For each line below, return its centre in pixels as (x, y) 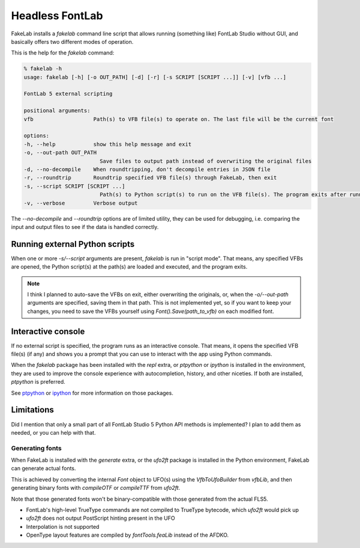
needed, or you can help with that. (53, 432)
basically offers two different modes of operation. (72, 41)
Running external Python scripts (73, 244)
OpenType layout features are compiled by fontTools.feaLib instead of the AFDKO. (127, 535)
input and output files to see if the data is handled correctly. (85, 227)
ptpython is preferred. (38, 382)
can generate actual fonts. (43, 468)
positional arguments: (57, 111)
